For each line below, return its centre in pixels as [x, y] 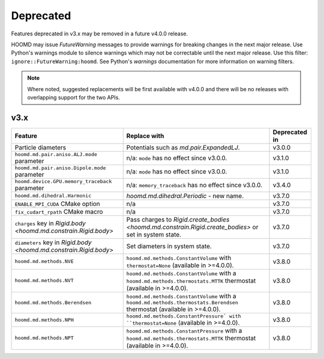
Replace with [145, 136]
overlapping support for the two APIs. [73, 97]
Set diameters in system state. [169, 246]
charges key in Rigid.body [50, 223]
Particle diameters [40, 147]
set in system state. [154, 234]
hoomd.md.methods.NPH [44, 320]
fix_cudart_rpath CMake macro [59, 211]
